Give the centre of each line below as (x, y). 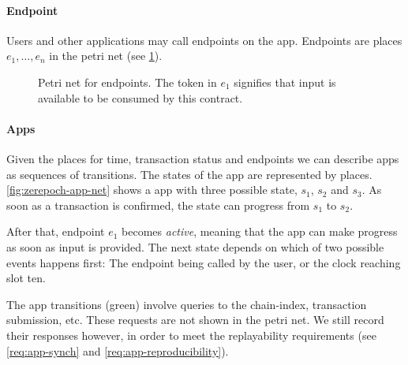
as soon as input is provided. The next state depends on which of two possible (195, 246)
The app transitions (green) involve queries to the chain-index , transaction (187, 304)
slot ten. (26, 278)
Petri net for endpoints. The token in (127, 82)
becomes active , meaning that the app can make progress (260, 231)
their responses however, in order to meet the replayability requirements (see (191, 335)
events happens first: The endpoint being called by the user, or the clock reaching (204, 262)
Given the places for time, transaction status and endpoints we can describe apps (203, 158)
